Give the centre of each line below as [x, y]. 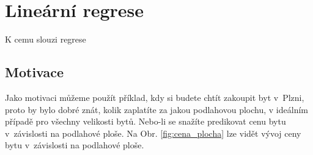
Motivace [35, 72]
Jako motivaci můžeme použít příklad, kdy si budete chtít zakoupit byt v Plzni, [155, 97]
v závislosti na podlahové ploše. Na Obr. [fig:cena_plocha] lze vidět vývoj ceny [153, 133]
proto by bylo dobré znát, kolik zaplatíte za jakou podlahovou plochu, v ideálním [156, 109]
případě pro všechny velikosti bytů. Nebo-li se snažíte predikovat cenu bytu [145, 121]
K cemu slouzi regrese [46, 39]
